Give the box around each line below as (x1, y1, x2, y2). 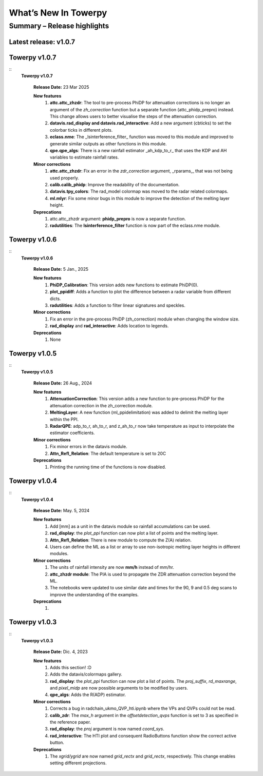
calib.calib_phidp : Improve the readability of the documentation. (50, 181, 180, 187)
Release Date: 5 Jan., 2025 (33, 266, 89, 272)
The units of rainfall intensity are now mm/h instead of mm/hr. (50, 564, 174, 570)
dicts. (50, 296, 61, 301)
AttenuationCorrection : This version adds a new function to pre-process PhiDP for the (50, 396, 225, 402)
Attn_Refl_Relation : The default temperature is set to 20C (50, 450, 166, 456)
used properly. (50, 175, 79, 180)
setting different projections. (50, 760, 107, 766)
